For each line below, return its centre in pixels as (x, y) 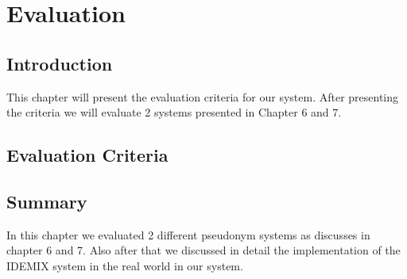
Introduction (60, 63)
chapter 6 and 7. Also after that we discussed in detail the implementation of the (203, 250)
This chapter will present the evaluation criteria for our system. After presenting (203, 96)
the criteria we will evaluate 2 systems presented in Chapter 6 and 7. (174, 112)
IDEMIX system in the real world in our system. (125, 265)
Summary (47, 201)
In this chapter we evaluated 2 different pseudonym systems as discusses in (188, 234)
